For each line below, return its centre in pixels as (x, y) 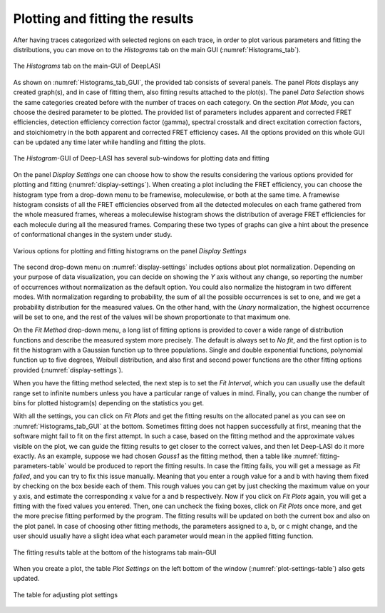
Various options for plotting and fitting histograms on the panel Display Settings (130, 250)
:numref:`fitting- (317, 456)
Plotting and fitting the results (103, 19)
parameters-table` (40, 466)
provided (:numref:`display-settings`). (68, 370)
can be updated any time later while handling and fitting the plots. (109, 142)
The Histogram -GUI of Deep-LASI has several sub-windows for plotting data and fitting (142, 158)
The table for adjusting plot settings (65, 594)
